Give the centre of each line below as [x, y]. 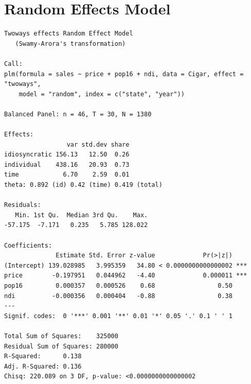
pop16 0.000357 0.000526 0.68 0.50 [118, 285]
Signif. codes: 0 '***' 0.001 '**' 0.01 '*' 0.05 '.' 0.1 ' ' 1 [118, 316]
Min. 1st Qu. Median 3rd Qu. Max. [82, 215]
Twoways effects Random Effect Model [69, 34]
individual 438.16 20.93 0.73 [67, 164]
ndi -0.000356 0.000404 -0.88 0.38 [118, 296]
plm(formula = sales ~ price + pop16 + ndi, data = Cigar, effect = [124, 74]
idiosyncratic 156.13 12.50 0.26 [67, 155]
